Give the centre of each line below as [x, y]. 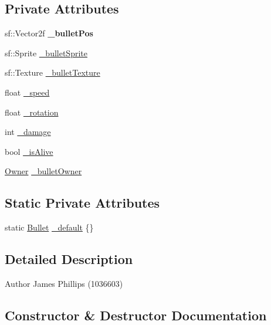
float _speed [27, 92]
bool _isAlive [29, 151]
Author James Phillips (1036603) [64, 283]
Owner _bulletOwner [43, 171]
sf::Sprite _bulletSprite [46, 53]
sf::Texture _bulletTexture [52, 72]
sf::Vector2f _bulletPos [49, 33]
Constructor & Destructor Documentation [136, 315]
